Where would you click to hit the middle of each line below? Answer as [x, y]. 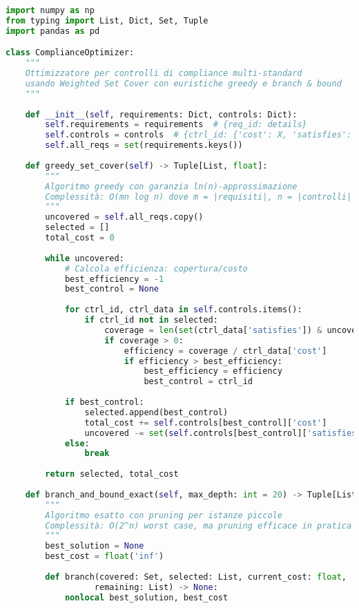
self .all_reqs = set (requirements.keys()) [144, 145]
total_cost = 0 [80, 238]
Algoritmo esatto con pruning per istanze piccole [164, 515]
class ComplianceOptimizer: [70, 53]
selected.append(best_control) [156, 412]
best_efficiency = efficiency [213, 371]
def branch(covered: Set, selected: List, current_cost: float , [196, 577]
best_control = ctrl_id [198, 382]
